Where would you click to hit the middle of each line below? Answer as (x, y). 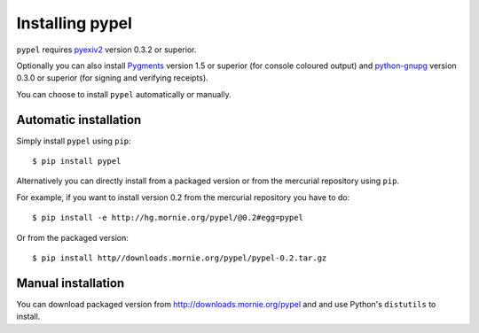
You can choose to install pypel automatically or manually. (124, 94)
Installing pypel (75, 23)
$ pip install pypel (77, 161)
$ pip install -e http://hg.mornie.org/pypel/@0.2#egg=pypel (168, 218)
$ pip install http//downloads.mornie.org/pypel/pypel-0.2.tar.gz (180, 258)
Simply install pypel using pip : (74, 141)
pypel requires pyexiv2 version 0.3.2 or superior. (106, 50)
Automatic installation (79, 120)
